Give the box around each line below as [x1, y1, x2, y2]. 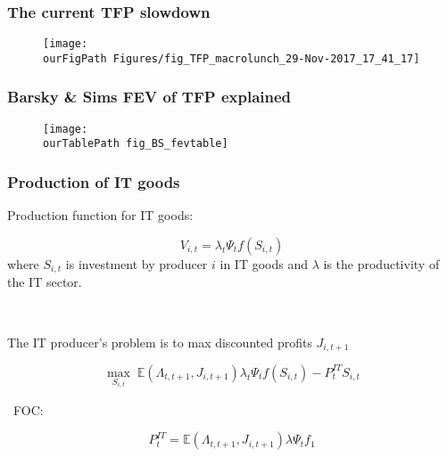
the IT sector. [7, 273, 82, 291]
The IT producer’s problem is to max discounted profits [7, 332, 312, 351]
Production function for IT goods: [7, 206, 194, 224]
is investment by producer [65, 254, 208, 273]
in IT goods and [219, 254, 309, 273]
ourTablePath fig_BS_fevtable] [43, 137, 228, 151]
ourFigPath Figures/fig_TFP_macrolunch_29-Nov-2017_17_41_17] [43, 52, 420, 65]
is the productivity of [323, 254, 440, 273]
